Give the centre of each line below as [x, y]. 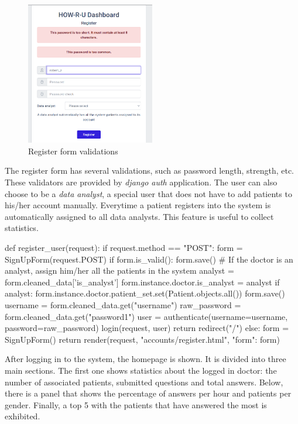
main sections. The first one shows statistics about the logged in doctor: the [141, 370]
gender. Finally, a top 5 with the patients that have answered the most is [136, 404]
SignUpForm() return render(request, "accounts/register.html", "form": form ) [142, 339]
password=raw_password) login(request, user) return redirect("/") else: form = [147, 328]
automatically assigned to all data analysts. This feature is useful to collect [139, 216]
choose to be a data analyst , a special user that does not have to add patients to [148, 193]
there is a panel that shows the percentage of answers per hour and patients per [148, 393]
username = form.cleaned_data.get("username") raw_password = [123, 304]
